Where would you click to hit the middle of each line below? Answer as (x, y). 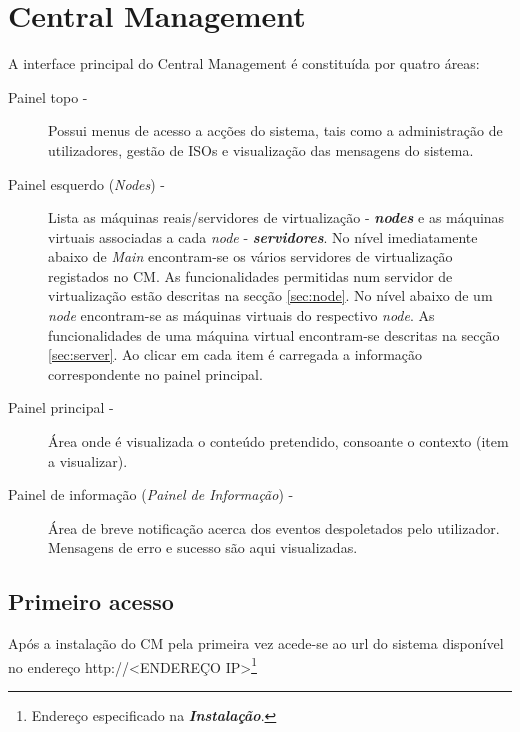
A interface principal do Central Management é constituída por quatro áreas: (244, 63)
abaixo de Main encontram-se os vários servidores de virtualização (250, 256)
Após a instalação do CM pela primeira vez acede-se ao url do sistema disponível (256, 643)
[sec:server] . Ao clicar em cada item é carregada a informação (235, 354)
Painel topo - (48, 96)
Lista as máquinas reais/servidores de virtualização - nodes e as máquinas (276, 217)
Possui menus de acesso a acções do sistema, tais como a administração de (275, 130)
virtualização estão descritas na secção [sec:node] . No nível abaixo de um (270, 295)
